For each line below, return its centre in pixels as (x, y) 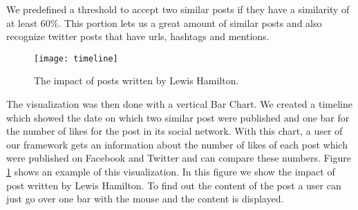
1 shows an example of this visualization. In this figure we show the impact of (171, 171)
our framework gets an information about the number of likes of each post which (177, 144)
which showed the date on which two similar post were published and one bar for (178, 117)
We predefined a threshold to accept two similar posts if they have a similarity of (178, 9)
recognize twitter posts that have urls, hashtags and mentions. (138, 36)
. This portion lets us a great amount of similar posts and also (190, 22)
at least (22, 22)
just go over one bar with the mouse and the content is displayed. (145, 199)
